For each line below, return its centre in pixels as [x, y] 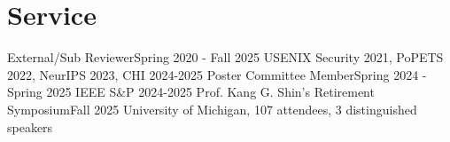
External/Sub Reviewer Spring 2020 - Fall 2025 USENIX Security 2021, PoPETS [225, 57]
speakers [30, 126]
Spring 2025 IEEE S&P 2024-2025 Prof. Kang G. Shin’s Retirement [191, 92]
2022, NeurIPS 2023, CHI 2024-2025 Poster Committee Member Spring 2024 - [217, 74]
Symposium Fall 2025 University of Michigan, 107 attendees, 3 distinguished [212, 109]
